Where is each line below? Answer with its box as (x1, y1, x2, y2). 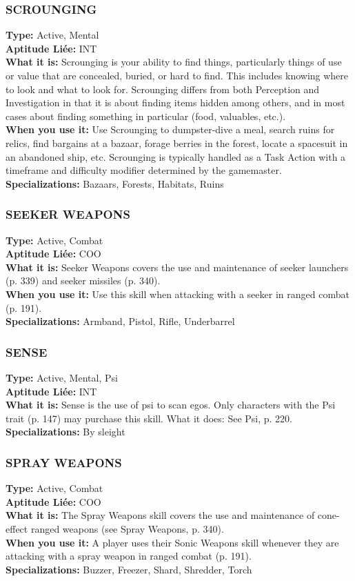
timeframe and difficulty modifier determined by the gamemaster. (6, 163, 282, 177)
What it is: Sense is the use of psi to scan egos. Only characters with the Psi (6, 397, 336, 412)
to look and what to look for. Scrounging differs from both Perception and (6, 81, 320, 96)
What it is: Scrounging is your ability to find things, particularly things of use (6, 55, 342, 69)
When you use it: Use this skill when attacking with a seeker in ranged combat (6, 286, 349, 301)
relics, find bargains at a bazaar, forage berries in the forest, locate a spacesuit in (6, 135, 348, 150)
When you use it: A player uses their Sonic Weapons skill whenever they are (6, 535, 339, 549)
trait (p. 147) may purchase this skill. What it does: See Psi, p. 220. (6, 411, 292, 425)
